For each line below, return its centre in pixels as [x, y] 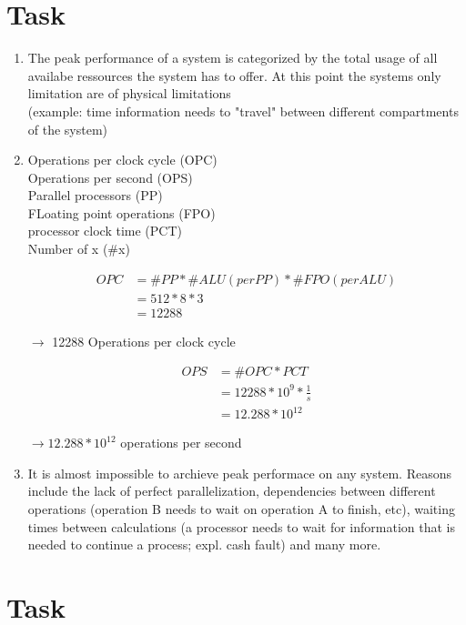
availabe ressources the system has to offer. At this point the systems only [234, 75]
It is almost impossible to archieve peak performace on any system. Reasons [239, 473]
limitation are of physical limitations [129, 93]
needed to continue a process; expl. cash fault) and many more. [204, 544]
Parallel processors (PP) [95, 195]
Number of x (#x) [79, 249]
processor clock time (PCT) [105, 231]
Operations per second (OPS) [110, 177]
